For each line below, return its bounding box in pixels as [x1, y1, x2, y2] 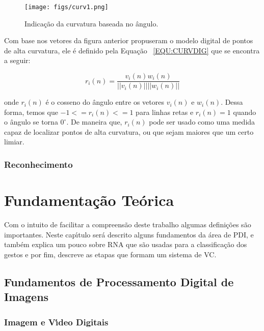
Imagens [4, 289, 49, 305]
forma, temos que [4, 106, 58, 117]
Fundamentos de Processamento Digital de [4, 274, 234, 289]
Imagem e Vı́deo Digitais [4, 315, 109, 328]
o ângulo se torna [4, 116, 58, 127]
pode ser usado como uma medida [149, 116, 255, 127]
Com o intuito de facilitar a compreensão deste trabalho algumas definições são [4, 219, 251, 230]
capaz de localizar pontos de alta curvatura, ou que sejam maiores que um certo [4, 126, 254, 137]
